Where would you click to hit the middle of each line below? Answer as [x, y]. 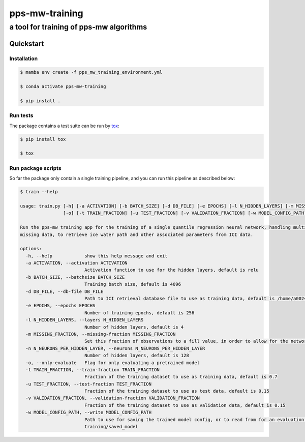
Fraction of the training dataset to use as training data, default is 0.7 [181, 377]
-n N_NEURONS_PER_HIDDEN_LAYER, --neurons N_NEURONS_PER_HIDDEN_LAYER [115, 348]
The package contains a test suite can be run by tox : [64, 126]
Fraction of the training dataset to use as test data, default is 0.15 [177, 391]
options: [31, 249]
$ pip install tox [43, 139]
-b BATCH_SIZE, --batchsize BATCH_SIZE [75, 277]
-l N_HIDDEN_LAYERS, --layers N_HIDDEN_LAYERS [85, 320]
